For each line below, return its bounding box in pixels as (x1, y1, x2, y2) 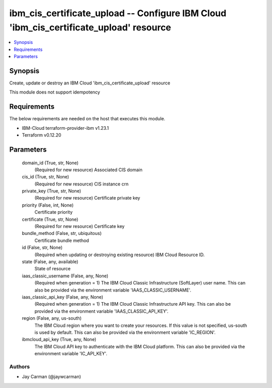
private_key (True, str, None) (22, 188, 82, 194)
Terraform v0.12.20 (22, 132, 61, 138)
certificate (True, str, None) (22, 216, 79, 222)
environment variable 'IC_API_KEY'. (34, 351, 108, 357)
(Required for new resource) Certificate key (34, 223, 125, 229)
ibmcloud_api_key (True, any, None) (22, 336, 97, 343)
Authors (9, 363, 30, 370)
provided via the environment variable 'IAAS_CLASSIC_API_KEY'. (34, 308, 169, 314)
